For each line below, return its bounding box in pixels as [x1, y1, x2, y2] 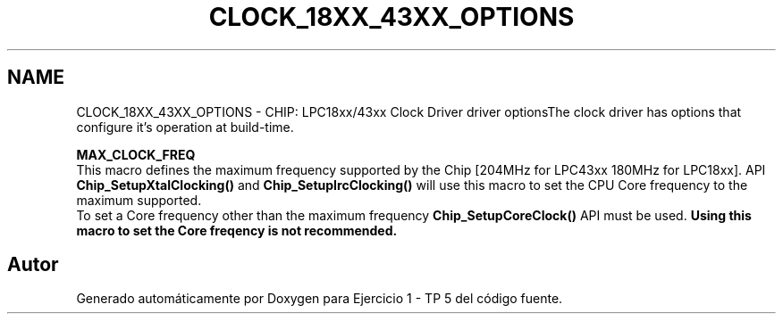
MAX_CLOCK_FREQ [76, 146, 196, 162]
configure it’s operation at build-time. [76, 119, 294, 135]
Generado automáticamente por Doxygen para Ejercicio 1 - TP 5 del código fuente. [76, 291, 563, 307]
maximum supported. [76, 192, 202, 208]
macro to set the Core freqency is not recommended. [76, 222, 398, 238]
